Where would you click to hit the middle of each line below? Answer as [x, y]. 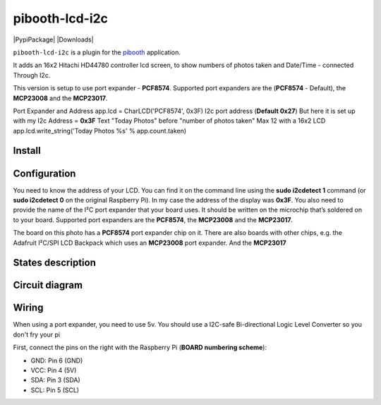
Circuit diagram [48, 285]
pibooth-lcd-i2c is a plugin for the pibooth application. [97, 52]
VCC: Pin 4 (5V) [54, 370]
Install [27, 151]
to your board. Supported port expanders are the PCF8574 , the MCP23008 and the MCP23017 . [153, 219]
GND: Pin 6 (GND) [57, 361]
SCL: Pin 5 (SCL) [55, 390]
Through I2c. [32, 75]
